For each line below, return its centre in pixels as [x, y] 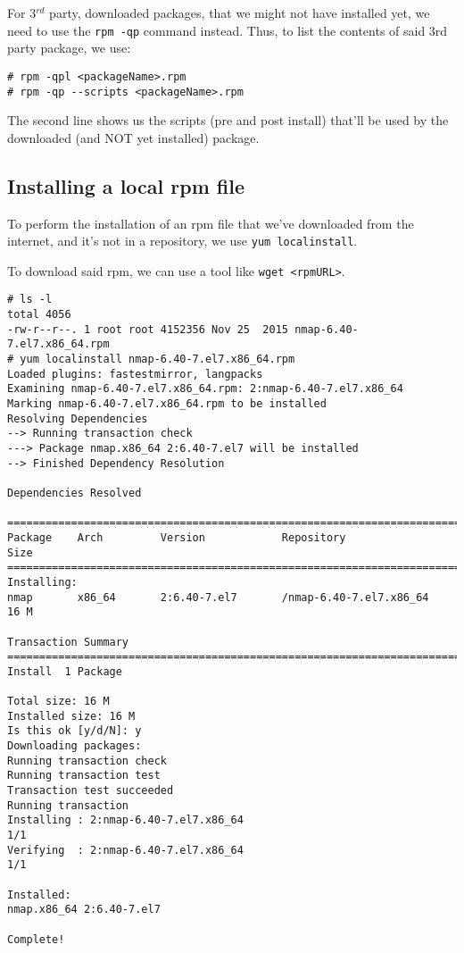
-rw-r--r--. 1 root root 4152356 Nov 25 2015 [148, 329]
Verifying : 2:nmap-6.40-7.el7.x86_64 [125, 850]
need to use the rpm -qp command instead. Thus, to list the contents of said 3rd [228, 30]
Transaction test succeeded [91, 791]
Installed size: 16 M [71, 716]
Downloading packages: [75, 746]
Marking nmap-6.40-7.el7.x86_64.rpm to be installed [167, 404]
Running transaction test [84, 776]
